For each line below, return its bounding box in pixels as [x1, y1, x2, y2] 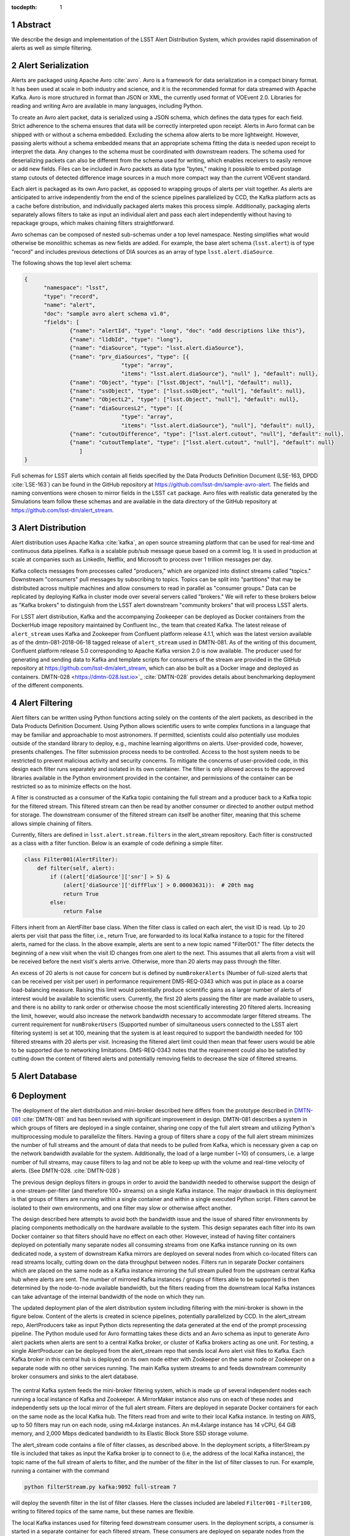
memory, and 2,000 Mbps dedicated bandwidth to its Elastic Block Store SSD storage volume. [11, 1430, 249, 1437]
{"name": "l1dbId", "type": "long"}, [69, 335, 183, 343]
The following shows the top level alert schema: [11, 259, 132, 267]
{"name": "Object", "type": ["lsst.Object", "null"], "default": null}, [69, 378, 293, 386]
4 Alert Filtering [11, 697, 73, 708]
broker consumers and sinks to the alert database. [11, 1373, 139, 1381]
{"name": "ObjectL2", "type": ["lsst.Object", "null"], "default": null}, [69, 396, 300, 403]
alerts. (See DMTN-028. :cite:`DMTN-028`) [11, 1167, 120, 1175]
